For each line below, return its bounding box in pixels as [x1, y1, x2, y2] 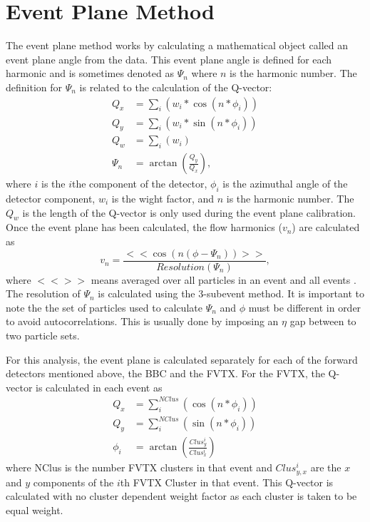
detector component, [6, 191, 96, 206]
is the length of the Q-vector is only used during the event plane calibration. [22, 205, 356, 220]
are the [310, 460, 341, 475]
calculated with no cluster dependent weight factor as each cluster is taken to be [6, 488, 357, 503]
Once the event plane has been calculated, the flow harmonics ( [6, 220, 282, 235]
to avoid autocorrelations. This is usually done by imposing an [6, 314, 279, 329]
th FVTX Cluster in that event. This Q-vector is [120, 474, 334, 489]
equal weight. [6, 502, 63, 517]
